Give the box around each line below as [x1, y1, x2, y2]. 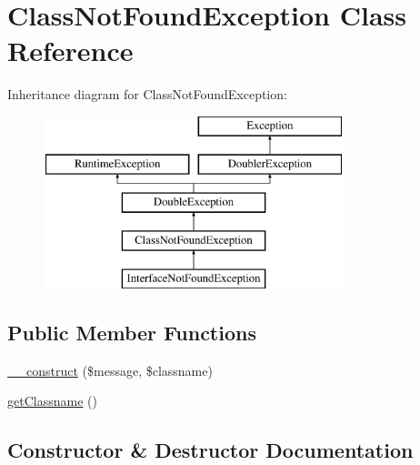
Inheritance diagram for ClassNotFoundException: [7, 85, 287, 104]
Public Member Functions [7, 318, 256, 346]
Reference [7, 32, 134, 69]
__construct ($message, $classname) [7, 360, 213, 379]
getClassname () [7, 391, 97, 410]
